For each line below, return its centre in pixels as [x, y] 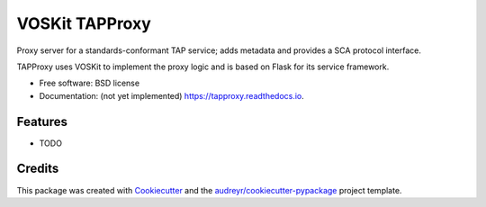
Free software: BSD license [89, 83]
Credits [38, 169]
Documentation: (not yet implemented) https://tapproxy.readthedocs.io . [172, 95]
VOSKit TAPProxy [84, 23]
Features [42, 121]
